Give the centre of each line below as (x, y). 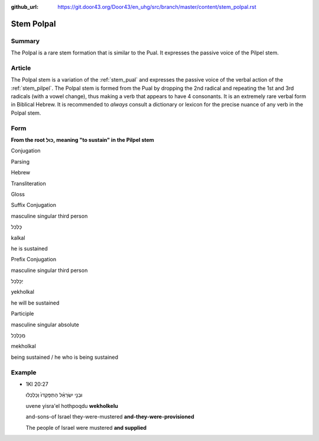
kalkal (18, 238)
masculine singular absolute (45, 325)
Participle (22, 314)
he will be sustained (35, 303)
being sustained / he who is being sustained (64, 357)
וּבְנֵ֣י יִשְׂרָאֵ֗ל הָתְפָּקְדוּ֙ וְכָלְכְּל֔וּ (54, 395)
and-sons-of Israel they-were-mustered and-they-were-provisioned (110, 417)
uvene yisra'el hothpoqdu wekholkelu (72, 406)
